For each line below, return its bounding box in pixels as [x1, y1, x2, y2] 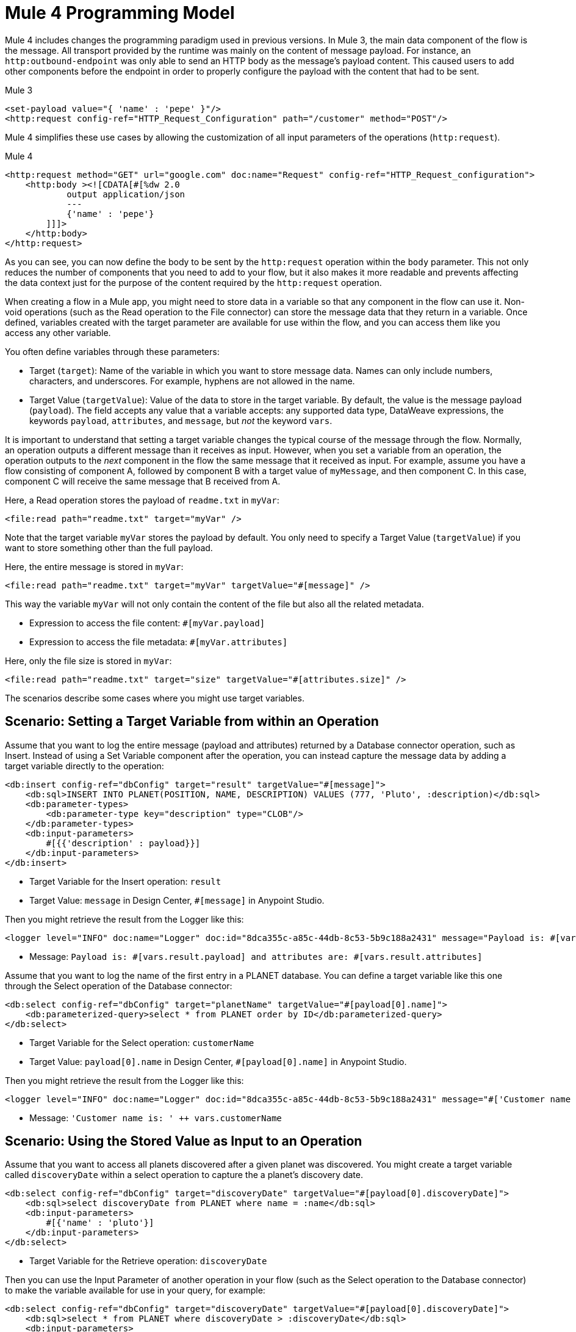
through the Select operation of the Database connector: [5, 980, 232, 991]
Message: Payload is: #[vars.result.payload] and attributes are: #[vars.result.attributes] [29, 951, 483, 962]
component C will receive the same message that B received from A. [5, 475, 281, 486]
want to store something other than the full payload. [5, 542, 213, 553]
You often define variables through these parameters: [5, 346, 220, 357]
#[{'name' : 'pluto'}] [46, 1218, 154, 1228]
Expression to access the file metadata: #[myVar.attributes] [29, 636, 288, 647]
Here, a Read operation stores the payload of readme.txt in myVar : [5, 494, 279, 505]
